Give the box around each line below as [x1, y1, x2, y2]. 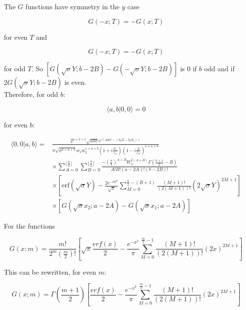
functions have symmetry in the [25, 1, 120, 11]
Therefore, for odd [4, 89, 58, 99]
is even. [65, 77, 87, 87]
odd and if [204, 63, 235, 74]
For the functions [4, 221, 55, 231]
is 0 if [180, 63, 197, 74]
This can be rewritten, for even [4, 266, 96, 277]
